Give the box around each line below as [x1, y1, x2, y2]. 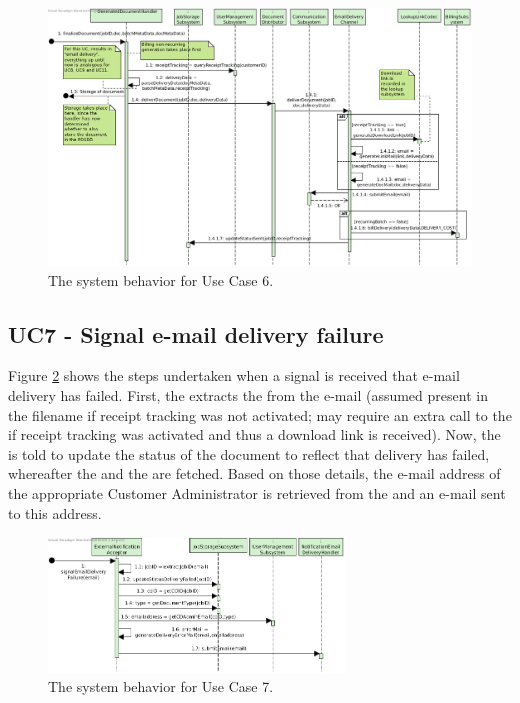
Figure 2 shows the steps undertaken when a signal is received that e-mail [8, 365, 460, 386]
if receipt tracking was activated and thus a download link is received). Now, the [8, 424, 501, 445]
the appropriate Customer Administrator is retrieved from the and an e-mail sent [8, 482, 506, 503]
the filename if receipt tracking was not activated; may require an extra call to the [8, 404, 512, 425]
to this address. [8, 502, 102, 523]
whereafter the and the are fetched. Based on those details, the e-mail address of [8, 463, 501, 484]
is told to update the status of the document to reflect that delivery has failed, [8, 443, 490, 464]
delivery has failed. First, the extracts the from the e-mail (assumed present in [8, 384, 488, 405]
